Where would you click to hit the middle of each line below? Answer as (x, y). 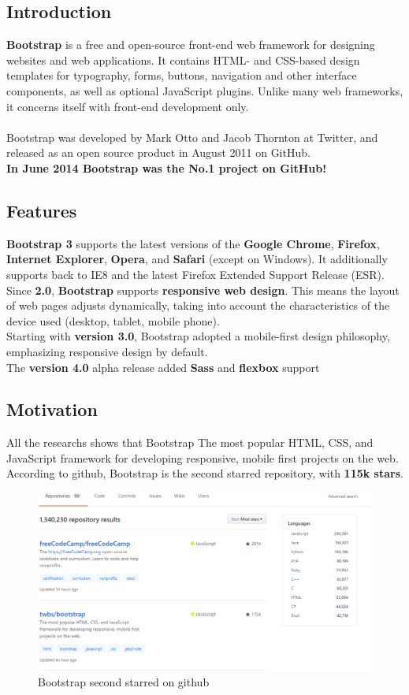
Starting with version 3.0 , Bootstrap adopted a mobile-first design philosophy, (198, 336)
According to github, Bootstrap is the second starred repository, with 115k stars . (205, 473)
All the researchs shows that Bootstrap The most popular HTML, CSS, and (190, 442)
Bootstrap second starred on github (124, 682)
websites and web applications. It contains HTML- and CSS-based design (183, 59)
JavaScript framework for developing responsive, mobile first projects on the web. (203, 457)
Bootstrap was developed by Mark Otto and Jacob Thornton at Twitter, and (192, 137)
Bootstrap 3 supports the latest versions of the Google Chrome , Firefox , (193, 243)
